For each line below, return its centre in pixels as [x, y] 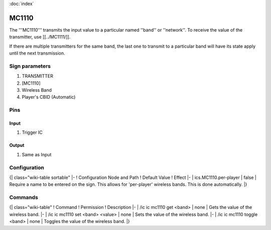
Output [17, 145]
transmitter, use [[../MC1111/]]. [40, 37]
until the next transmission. [37, 53]
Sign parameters [30, 66]
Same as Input [37, 154]
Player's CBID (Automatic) [49, 97]
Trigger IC [32, 132]
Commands [24, 197]
